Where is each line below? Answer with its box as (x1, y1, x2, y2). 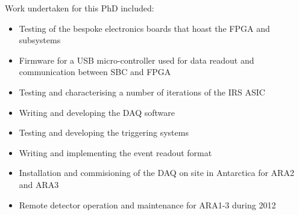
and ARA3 (19, 178, 59, 190)
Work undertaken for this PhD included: (5, 2, 154, 14)
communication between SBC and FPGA (19, 65, 171, 78)
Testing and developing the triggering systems (19, 126, 189, 139)
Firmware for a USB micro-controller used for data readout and (19, 53, 254, 66)
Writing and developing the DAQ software (19, 106, 175, 118)
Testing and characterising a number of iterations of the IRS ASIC (19, 85, 265, 98)
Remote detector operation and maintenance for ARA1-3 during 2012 (19, 198, 276, 211)
